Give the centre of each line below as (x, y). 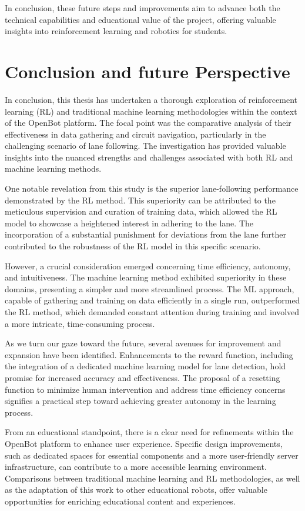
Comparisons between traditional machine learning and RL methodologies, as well (152, 478)
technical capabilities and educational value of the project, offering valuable (140, 19)
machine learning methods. (53, 168)
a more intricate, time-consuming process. (80, 323)
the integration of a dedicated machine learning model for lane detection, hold (145, 366)
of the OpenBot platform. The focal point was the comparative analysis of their (148, 123)
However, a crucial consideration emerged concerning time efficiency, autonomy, (148, 265)
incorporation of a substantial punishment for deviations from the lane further (145, 234)
